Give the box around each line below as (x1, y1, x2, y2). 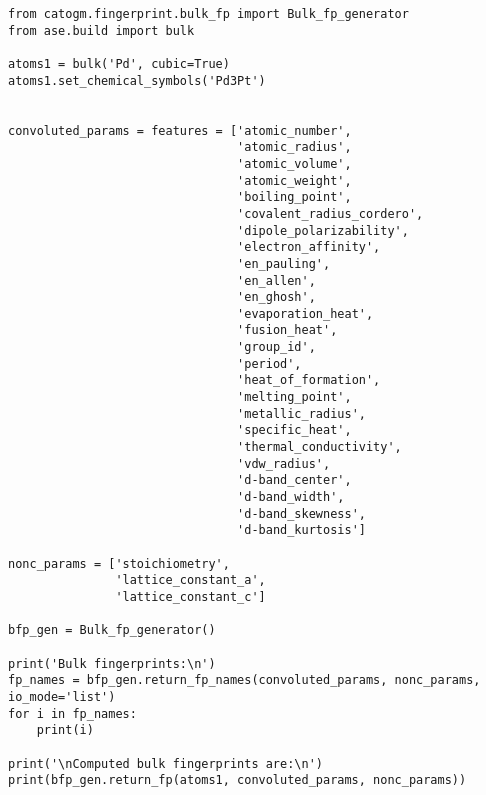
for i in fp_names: (8, 706, 137, 721)
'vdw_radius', (237, 456, 331, 471)
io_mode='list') (8, 689, 116, 704)
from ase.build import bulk (8, 23, 195, 38)
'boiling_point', (237, 190, 352, 205)
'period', (237, 356, 302, 371)
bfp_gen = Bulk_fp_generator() (8, 623, 216, 638)
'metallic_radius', (237, 406, 366, 421)
